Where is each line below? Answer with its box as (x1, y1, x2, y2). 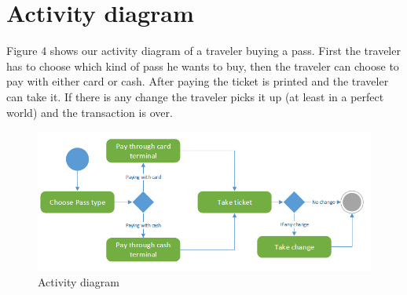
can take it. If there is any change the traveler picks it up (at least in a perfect (6, 88, 384, 104)
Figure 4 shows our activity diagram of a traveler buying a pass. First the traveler (6, 42, 401, 59)
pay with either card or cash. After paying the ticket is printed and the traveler (6, 73, 389, 89)
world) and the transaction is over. (6, 104, 173, 120)
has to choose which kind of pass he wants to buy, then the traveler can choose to (6, 57, 399, 74)
